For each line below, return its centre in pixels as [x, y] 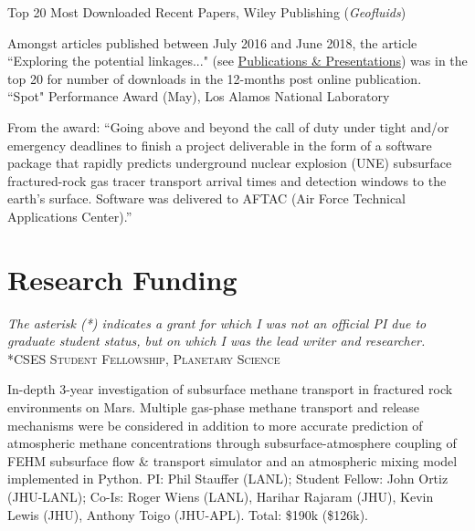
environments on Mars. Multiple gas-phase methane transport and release [213, 407]
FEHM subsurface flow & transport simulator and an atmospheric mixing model [232, 460]
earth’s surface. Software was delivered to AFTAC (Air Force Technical [206, 198]
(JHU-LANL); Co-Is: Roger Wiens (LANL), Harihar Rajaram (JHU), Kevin [221, 496]
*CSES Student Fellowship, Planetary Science [144, 358]
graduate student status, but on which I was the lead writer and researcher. [216, 341]
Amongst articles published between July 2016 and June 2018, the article [212, 42]
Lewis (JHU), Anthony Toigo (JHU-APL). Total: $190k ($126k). [188, 514]
